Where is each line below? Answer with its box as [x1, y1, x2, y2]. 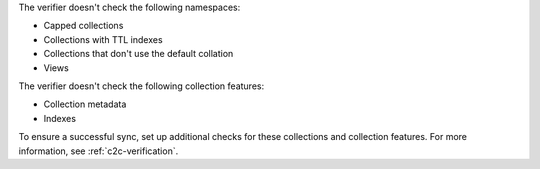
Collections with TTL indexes [43, 33, 164, 45]
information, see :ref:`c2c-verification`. [18, 145, 179, 157]
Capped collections [43, 20, 124, 32]
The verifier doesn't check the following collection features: [18, 80, 265, 92]
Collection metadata [43, 98, 127, 110]
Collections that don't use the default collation [43, 48, 234, 60]
